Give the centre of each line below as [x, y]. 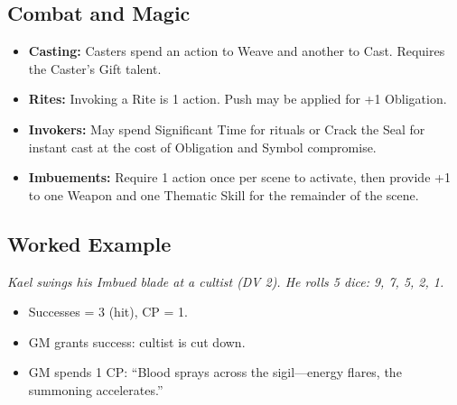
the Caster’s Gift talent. [95, 68]
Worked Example [89, 243]
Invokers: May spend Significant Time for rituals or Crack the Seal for [227, 129]
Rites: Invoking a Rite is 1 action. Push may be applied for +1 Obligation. [238, 99]
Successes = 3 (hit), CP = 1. [108, 312]
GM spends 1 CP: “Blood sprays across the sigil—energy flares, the [215, 372]
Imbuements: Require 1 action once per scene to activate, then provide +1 [239, 177]
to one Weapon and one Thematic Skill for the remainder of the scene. [224, 194]
